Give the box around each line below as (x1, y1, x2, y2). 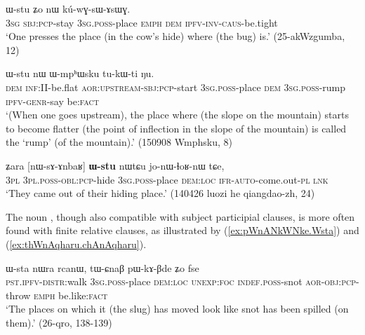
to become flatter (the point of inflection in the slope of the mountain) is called (6, 121, 347, 135)
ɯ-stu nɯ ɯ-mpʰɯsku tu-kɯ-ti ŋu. (6, 66, 154, 81)
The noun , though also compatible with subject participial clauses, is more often (6, 209, 355, 224)
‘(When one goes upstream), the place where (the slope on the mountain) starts (6, 107, 349, 122)
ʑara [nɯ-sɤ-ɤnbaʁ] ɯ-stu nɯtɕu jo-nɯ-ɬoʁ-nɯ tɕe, (6, 158, 225, 172)
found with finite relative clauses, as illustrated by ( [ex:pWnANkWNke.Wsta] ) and (6, 223, 359, 238)
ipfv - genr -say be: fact (6, 93, 99, 108)
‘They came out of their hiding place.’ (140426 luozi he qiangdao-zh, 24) (6, 186, 315, 200)
